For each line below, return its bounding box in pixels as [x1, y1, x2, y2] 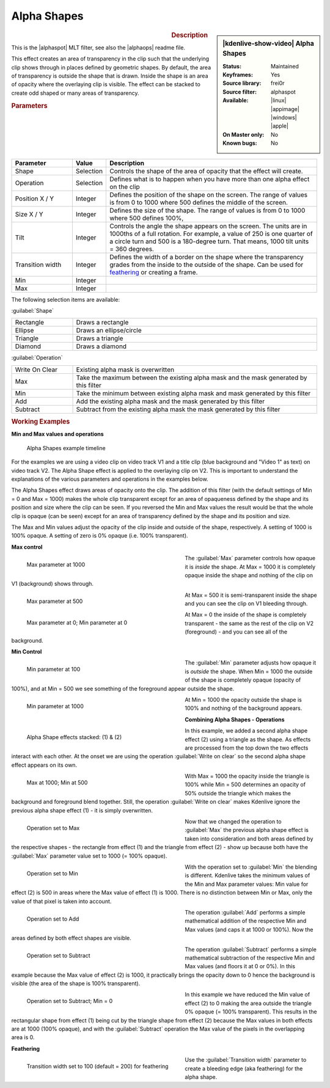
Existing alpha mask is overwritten [76, 365, 174, 374]
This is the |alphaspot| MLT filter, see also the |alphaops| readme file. [11, 43, 186, 51]
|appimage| [271, 105, 299, 112]
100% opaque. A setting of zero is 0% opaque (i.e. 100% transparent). [11, 532, 189, 539]
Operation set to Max [26, 824, 80, 831]
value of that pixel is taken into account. [11, 897, 112, 905]
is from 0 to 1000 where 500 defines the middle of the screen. [109, 198, 288, 206]
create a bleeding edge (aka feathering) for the [185, 1065, 303, 1072]
